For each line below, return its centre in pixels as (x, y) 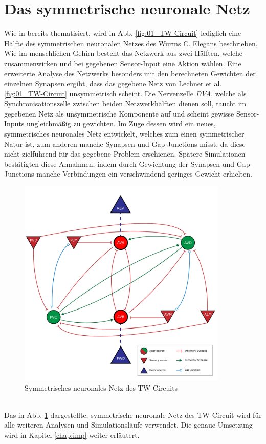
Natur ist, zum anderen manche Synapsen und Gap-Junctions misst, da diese (125, 143)
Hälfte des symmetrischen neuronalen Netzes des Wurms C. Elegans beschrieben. (131, 43)
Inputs (14, 123)
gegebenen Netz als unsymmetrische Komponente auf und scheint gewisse (119, 113)
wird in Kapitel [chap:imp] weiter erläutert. (72, 435)
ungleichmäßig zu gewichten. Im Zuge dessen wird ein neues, (121, 123)
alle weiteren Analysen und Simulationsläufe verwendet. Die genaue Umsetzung (128, 425)
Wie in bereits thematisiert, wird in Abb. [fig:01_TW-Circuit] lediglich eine (123, 33)
